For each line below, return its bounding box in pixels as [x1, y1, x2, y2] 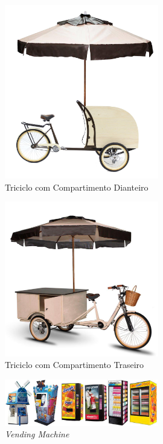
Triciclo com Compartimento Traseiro [5, 358, 144, 371]
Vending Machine [5, 428, 69, 440]
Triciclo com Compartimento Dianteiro [5, 180, 149, 193]
